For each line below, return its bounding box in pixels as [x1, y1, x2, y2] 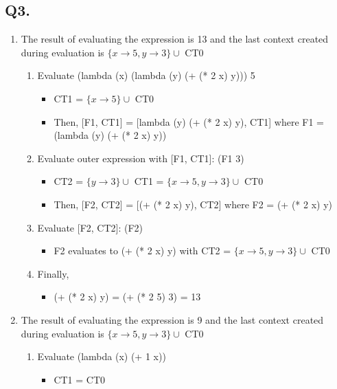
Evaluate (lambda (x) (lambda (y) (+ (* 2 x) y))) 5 [37, 68, 255, 82]
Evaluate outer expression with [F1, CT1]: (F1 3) [37, 151, 244, 165]
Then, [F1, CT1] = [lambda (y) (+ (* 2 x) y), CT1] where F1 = [54, 114, 324, 129]
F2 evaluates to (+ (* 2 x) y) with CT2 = [54, 243, 231, 258]
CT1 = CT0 [54, 372, 106, 386]
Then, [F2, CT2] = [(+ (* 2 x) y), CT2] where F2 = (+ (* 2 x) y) [54, 197, 333, 211]
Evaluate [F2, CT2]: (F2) [37, 220, 143, 234]
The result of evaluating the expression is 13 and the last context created [21, 32, 329, 46]
